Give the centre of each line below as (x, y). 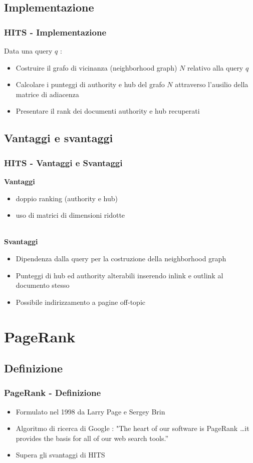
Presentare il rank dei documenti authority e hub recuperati (108, 111)
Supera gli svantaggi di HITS (60, 455)
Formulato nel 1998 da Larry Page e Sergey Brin (90, 411)
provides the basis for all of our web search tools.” (92, 438)
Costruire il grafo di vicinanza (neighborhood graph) (96, 67)
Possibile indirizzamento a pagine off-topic (81, 302)
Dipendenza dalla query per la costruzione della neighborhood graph (121, 258)
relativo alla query (215, 67)
